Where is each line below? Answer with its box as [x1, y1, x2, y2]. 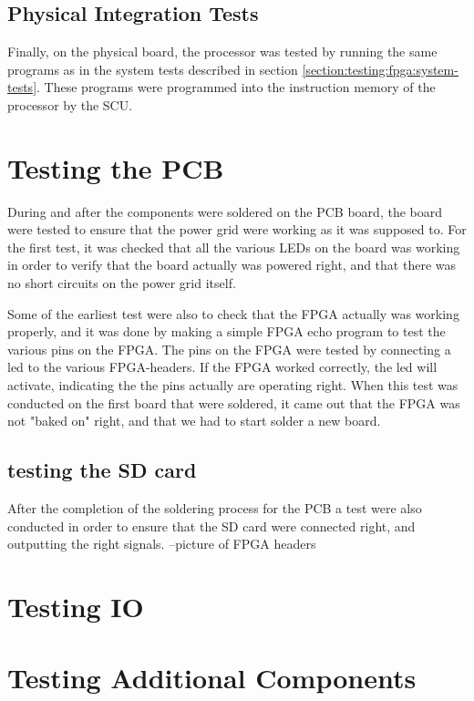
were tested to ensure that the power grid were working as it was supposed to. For [7, 220, 467, 239]
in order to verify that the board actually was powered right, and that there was [7, 255, 457, 274]
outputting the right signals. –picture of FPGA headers [7, 534, 316, 553]
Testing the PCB [7, 149, 224, 186]
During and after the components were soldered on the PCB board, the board [7, 201, 442, 221]
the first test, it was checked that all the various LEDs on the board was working [7, 237, 460, 256]
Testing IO [7, 588, 144, 624]
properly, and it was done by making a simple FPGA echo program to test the [7, 322, 446, 341]
